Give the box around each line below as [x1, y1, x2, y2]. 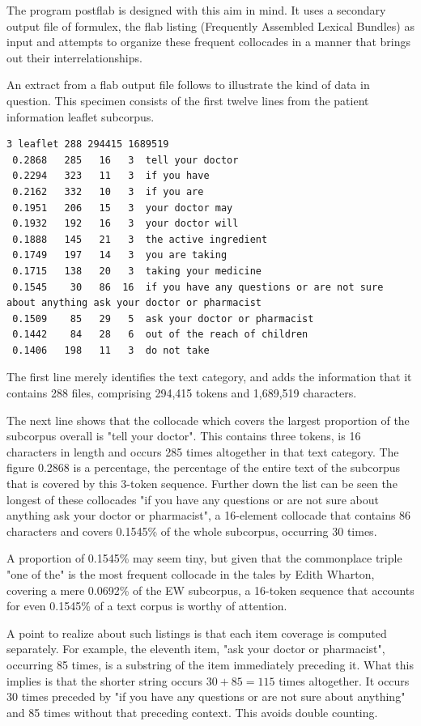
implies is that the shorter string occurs [6, 672, 203, 689]
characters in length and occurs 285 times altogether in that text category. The [6, 443, 399, 460]
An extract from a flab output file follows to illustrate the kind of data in [6, 76, 370, 93]
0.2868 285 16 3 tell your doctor [12, 154, 239, 166]
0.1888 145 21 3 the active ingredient [12, 233, 268, 245]
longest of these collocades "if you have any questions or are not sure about [6, 490, 380, 507]
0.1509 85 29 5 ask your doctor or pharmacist [12, 312, 314, 325]
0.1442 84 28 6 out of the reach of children [12, 329, 308, 341]
